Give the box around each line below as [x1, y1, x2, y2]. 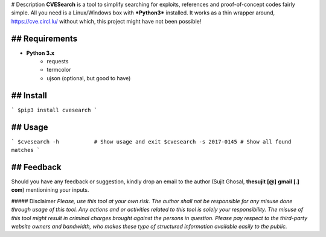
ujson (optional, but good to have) [46, 74, 131, 81]
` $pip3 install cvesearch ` [11, 106, 98, 113]
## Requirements [11, 33, 78, 43]
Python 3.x [26, 49, 54, 57]
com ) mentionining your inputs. [11, 186, 89, 194]
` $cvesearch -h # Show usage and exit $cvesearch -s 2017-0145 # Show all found [11, 138, 292, 145]
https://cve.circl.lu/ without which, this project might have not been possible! [11, 17, 202, 25]
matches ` [11, 147, 40, 154]
